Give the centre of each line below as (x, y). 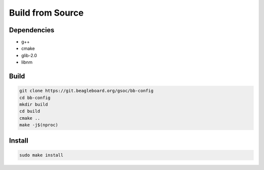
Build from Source (46, 13)
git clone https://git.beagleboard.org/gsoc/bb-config (86, 91)
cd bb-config (35, 97)
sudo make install (41, 155)
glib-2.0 (29, 55)
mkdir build (34, 105)
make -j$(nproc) (39, 125)
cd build (30, 111)
